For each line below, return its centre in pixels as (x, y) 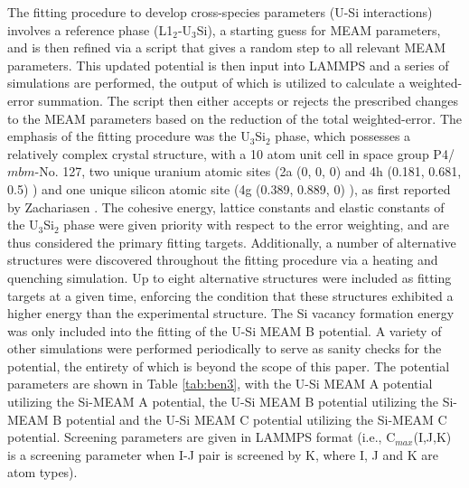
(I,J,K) (432, 437)
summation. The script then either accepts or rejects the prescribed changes (248, 100)
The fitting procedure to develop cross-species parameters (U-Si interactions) (220, 12)
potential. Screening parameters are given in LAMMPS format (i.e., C (202, 437)
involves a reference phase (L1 (90, 29)
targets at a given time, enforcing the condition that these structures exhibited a (230, 295)
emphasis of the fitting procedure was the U (129, 136)
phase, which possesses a (343, 136)
